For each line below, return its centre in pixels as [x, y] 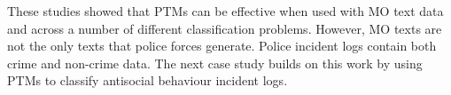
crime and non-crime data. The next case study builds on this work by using [215, 63]
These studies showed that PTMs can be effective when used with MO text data [225, 11]
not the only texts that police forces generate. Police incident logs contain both [222, 46]
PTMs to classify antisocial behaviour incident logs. [148, 80]
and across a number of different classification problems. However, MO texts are [225, 28]
